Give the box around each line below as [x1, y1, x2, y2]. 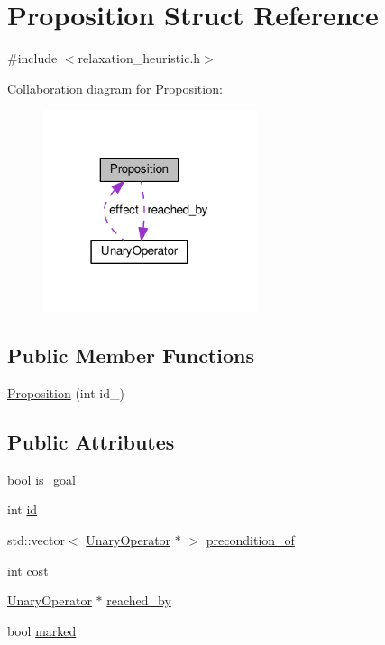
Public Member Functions [7, 341, 254, 369]
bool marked [7, 621, 77, 640]
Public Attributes [7, 427, 175, 455]
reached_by [106, 591, 171, 610]
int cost [7, 560, 49, 579]
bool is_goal [7, 469, 76, 488]
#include [7, 49, 58, 68]
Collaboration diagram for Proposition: [7, 78, 223, 97]
